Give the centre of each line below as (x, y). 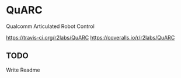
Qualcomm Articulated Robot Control (50, 26)
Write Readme (23, 70)
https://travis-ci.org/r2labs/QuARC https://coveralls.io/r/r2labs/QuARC (90, 37)
